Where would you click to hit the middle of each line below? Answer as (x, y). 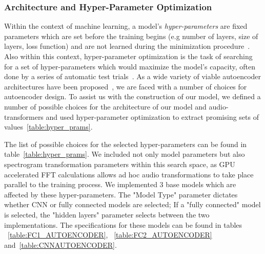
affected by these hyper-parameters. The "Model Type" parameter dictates (121, 194)
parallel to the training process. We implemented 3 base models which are (120, 184)
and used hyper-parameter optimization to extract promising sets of (152, 116)
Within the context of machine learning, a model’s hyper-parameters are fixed (126, 26)
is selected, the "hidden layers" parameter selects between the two (107, 214)
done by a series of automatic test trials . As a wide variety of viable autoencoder (133, 76)
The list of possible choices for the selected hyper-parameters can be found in (126, 144)
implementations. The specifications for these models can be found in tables (123, 224)
